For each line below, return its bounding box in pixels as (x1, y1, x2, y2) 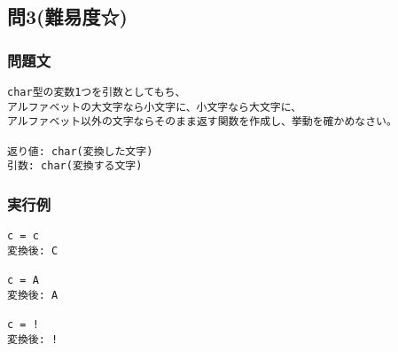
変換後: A (7, 288, 59, 301)
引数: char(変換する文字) (7, 160, 143, 173)
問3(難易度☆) (7, 3, 128, 30)
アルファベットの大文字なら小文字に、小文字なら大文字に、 (7, 100, 302, 113)
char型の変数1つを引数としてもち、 (7, 86, 186, 98)
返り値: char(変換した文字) (7, 145, 153, 158)
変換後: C (7, 244, 59, 257)
